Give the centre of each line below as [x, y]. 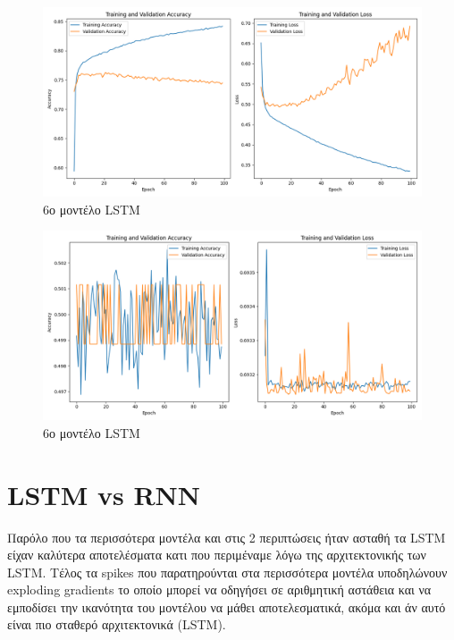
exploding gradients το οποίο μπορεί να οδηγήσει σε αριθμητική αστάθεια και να [219, 589]
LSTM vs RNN [104, 494]
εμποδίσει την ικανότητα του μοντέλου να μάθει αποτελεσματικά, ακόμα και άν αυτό [227, 606]
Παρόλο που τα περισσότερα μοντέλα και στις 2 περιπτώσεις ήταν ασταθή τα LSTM [227, 537]
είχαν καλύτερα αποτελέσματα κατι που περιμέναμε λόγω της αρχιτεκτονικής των [217, 555]
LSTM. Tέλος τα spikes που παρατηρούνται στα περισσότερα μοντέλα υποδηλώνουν [227, 572]
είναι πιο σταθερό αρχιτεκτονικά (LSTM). [117, 624]
